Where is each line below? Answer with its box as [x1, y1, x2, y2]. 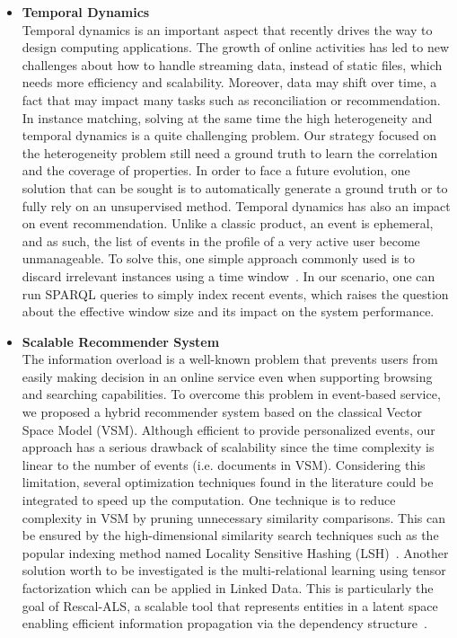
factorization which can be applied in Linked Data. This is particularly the [22, 579, 434, 597]
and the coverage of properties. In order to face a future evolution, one [22, 161, 410, 180]
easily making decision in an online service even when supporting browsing [22, 367, 433, 385]
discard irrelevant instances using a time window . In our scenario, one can [22, 266, 435, 285]
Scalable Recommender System [22, 332, 220, 350]
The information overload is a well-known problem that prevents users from [22, 350, 438, 368]
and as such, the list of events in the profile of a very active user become [22, 231, 420, 250]
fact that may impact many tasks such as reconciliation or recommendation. [22, 90, 441, 109]
